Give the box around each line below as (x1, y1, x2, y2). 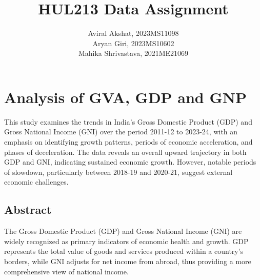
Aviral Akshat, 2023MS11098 (88, 28, 179, 38)
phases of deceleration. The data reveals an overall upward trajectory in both (4, 146, 247, 157)
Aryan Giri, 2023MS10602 (92, 37, 174, 48)
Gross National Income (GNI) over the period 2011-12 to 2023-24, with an (4, 126, 238, 137)
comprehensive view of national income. (4, 266, 129, 276)
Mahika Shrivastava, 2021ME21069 (78, 48, 189, 58)
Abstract (4, 202, 52, 217)
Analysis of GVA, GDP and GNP (4, 86, 247, 107)
